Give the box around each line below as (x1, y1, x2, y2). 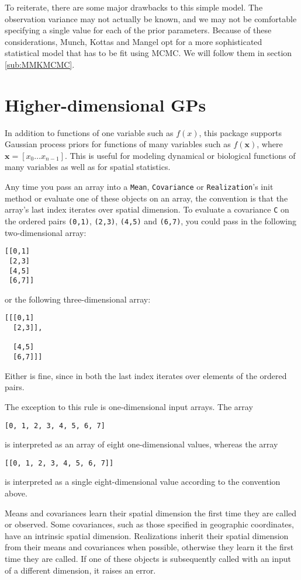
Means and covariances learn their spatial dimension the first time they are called (5, 506, 297, 519)
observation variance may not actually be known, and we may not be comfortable (5, 12, 297, 25)
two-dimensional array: (5, 226, 87, 238)
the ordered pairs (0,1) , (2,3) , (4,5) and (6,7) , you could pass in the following (5, 214, 297, 227)
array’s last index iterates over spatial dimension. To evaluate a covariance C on (5, 203, 289, 216)
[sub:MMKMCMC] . (5, 58, 75, 70)
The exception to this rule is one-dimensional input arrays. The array (5, 400, 253, 412)
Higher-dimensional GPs (5, 92, 206, 116)
